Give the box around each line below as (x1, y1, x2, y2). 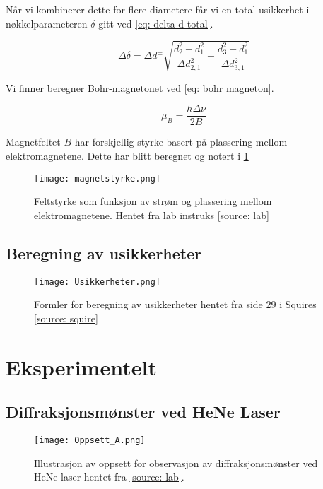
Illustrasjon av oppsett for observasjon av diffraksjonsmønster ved (34, 455, 318, 470)
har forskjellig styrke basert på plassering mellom (74, 134, 288, 149)
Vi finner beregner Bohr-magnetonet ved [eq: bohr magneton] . (6, 80, 274, 95)
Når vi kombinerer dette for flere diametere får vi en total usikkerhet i (6, 2, 310, 16)
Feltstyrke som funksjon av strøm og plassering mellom (34, 194, 272, 208)
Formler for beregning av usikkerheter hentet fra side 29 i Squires (34, 297, 317, 312)
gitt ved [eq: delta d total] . (98, 16, 213, 30)
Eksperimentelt (6, 352, 157, 381)
